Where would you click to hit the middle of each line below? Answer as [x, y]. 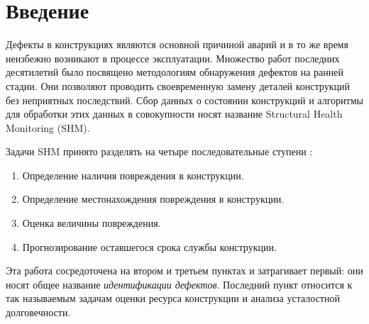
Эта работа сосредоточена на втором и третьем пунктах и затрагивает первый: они [184, 270]
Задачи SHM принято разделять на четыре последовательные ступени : [159, 151]
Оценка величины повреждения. [92, 223]
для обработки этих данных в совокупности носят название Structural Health [174, 114]
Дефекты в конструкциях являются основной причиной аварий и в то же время [177, 44]
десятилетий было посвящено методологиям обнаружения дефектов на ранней [175, 72]
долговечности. [38, 312]
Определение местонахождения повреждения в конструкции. [153, 199]
